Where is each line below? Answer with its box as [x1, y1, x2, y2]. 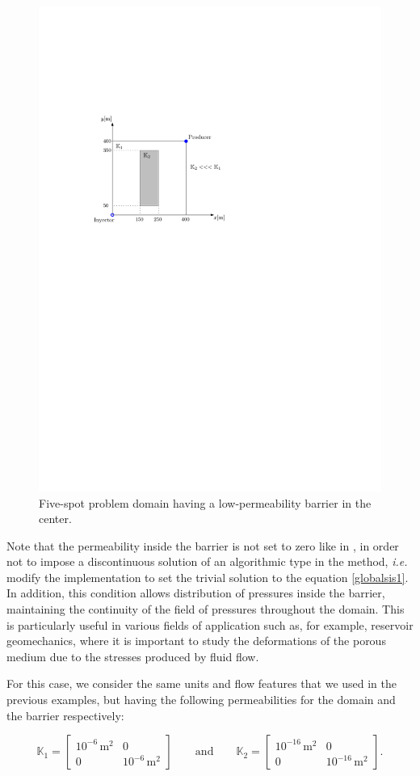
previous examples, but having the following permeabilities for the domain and [6, 691, 396, 708]
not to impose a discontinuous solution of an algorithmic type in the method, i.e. [6, 553, 408, 570]
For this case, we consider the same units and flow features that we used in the [6, 675, 397, 692]
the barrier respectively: [6, 706, 124, 723]
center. [39, 510, 72, 527]
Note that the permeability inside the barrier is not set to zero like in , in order [6, 537, 399, 554]
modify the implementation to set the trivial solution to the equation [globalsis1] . [6, 568, 409, 585]
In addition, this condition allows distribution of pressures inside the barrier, [6, 584, 385, 601]
